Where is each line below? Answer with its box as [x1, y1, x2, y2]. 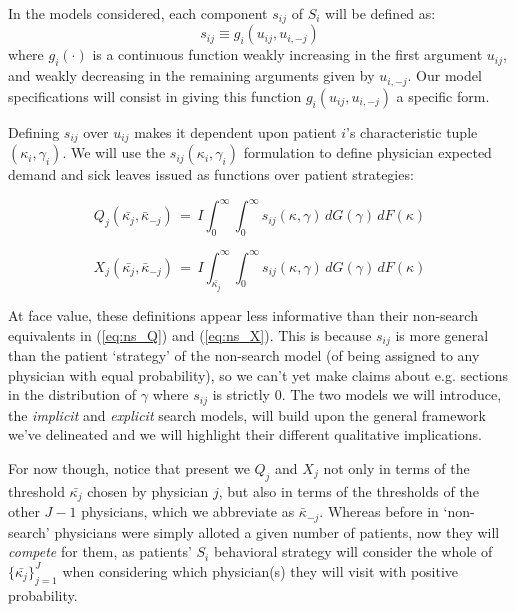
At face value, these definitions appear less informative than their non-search [8, 304, 478, 325]
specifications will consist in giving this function [8, 85, 302, 106]
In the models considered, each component [8, 3, 268, 23]
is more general [395, 324, 489, 345]
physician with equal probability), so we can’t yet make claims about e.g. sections [8, 364, 509, 385]
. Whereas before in [319, 501, 439, 522]
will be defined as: [325, 3, 436, 23]
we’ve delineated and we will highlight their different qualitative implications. [8, 424, 482, 445]
